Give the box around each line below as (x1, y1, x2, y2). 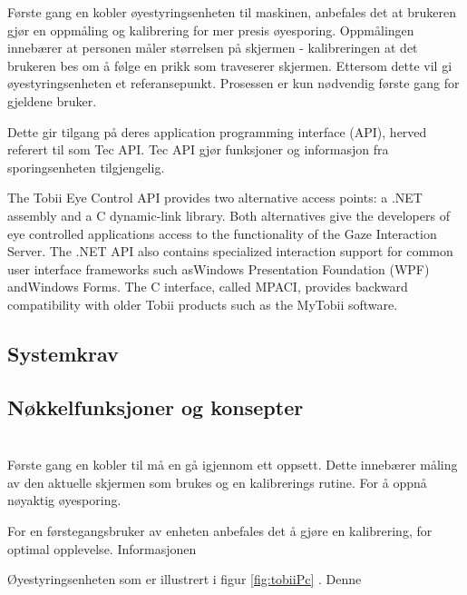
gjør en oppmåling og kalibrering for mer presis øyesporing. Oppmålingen (7, 20, 414, 39)
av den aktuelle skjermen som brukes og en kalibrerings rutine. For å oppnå (7, 472, 427, 491)
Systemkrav (7, 339, 119, 367)
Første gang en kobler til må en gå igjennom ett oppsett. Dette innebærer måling (7, 455, 458, 474)
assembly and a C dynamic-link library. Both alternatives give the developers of (7, 205, 450, 224)
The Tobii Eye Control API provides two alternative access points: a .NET (7, 188, 423, 207)
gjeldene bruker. (7, 91, 97, 110)
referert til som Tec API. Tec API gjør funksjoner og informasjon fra (7, 140, 389, 159)
